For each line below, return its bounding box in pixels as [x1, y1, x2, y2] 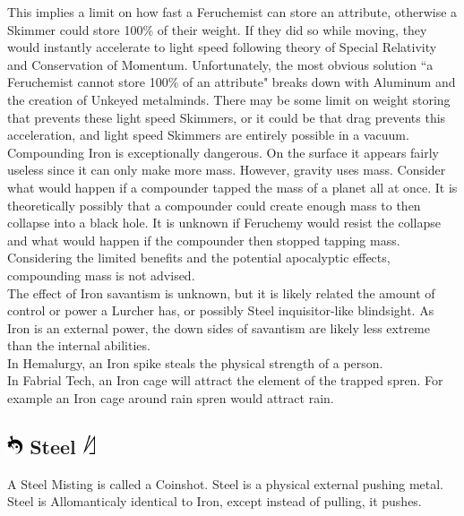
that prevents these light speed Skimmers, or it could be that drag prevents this [7, 107, 446, 126]
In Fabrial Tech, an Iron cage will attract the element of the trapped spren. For [7, 371, 443, 390]
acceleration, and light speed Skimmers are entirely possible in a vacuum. [7, 125, 409, 144]
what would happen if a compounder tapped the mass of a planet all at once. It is [7, 177, 458, 196]
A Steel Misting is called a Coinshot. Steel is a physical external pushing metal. [7, 474, 443, 493]
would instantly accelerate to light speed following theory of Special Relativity [7, 38, 437, 56]
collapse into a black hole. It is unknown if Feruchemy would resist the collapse [7, 213, 442, 232]
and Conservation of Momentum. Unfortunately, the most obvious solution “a [7, 55, 434, 73]
